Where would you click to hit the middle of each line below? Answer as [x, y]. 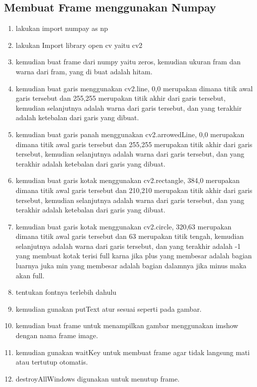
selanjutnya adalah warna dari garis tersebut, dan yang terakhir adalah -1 [128, 246]
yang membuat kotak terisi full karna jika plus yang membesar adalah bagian [134, 256]
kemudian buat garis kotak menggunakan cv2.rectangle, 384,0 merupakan [128, 180]
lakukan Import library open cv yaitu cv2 [79, 45]
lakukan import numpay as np [62, 28]
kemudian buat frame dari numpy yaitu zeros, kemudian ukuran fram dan [128, 62]
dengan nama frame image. [57, 335]
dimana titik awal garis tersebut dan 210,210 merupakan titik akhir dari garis [134, 190]
